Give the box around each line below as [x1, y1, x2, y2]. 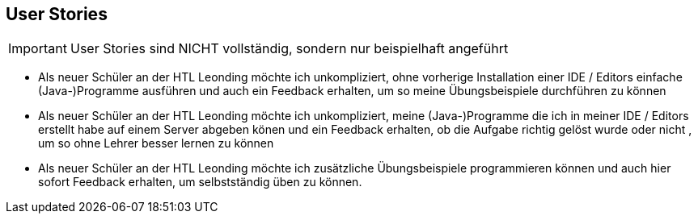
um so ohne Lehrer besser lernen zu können [38, 136, 274, 151]
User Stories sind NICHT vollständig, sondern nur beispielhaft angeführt [70, 40, 509, 57]
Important [8, 40, 67, 57]
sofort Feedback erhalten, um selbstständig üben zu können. [38, 175, 362, 189]
